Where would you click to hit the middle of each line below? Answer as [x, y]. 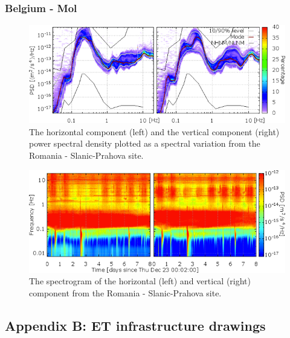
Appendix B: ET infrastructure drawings [135, 325]
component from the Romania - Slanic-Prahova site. [125, 293]
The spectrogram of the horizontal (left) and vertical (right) [140, 281]
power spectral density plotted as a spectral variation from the [145, 143]
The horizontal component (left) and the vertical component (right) [154, 131]
